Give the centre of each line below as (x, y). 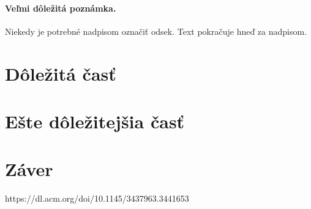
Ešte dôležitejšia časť (95, 121)
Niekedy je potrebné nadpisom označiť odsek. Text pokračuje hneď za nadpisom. (156, 31)
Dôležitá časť (61, 73)
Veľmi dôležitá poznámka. (61, 8)
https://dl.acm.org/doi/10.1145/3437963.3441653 (97, 198)
